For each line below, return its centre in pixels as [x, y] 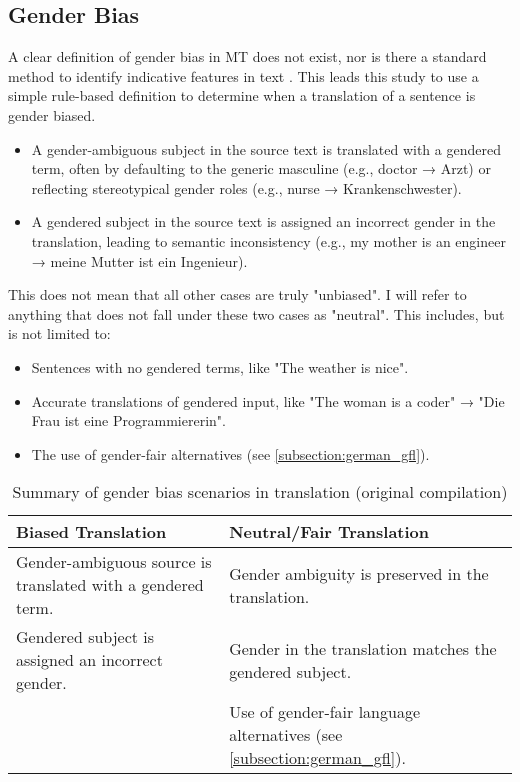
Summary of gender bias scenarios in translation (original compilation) [260, 492]
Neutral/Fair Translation [329, 532]
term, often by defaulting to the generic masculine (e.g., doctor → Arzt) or [261, 168]
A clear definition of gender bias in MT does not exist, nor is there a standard [247, 56]
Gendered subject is [85, 637]
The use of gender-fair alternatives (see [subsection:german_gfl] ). [230, 453]
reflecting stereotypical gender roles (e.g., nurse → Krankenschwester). [246, 187]
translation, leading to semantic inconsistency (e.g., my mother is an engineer [268, 240]
